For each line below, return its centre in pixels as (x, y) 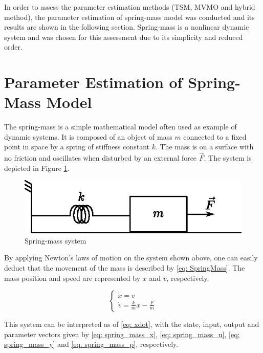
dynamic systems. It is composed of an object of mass (88, 136)
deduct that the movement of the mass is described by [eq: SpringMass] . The (125, 267)
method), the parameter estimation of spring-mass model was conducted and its (129, 17)
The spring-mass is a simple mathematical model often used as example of (120, 127)
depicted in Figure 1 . (37, 168)
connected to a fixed (215, 136)
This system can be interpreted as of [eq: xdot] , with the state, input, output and (132, 324)
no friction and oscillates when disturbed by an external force (101, 158)
